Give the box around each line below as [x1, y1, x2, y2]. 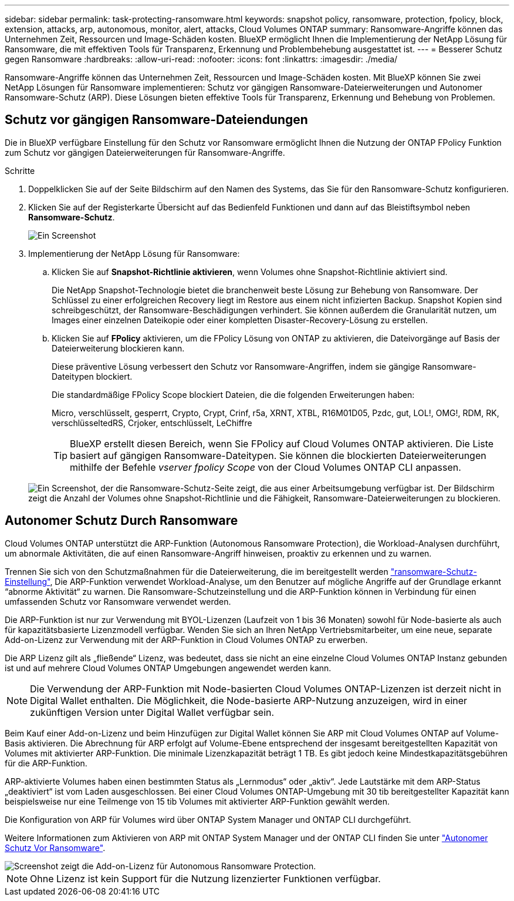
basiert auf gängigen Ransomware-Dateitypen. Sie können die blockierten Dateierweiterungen [70, 449, 486, 461]
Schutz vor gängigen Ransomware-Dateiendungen [5, 112, 308, 128]
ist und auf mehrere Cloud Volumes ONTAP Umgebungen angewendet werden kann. [5, 662, 332, 673]
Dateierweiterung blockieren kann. [52, 343, 185, 353]
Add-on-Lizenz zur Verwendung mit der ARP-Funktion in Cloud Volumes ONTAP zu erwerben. [5, 634, 368, 645]
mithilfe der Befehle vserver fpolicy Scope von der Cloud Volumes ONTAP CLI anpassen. [70, 461, 461, 473]
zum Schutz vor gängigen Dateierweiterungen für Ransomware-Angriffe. [5, 147, 285, 158]
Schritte [5, 165, 35, 176]
